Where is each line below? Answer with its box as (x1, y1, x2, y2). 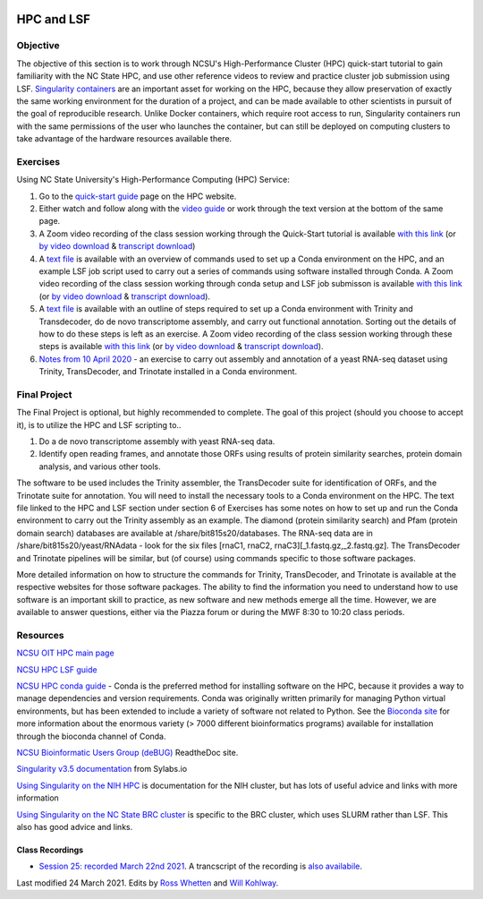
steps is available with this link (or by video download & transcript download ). (38, 341, 324, 352)
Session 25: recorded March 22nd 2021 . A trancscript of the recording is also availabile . (38, 860, 362, 872)
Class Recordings (16, 844, 84, 855)
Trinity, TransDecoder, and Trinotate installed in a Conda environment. (38, 366, 298, 377)
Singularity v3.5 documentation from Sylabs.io (16, 764, 188, 775)
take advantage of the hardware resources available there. (16, 133, 233, 144)
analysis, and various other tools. (38, 461, 161, 472)
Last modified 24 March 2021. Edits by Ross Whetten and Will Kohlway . (16, 878, 279, 888)
